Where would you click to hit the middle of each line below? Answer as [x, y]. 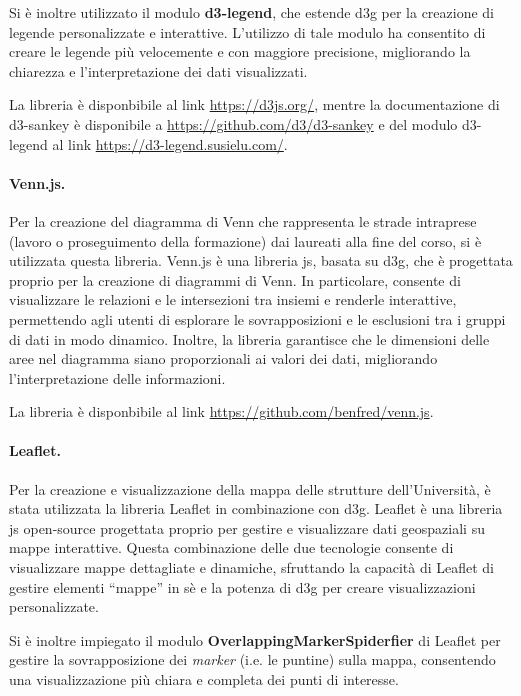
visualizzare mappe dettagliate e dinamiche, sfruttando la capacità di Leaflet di [251, 567]
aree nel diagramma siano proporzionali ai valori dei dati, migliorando [223, 358]
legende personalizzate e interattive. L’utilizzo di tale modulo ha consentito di [247, 31]
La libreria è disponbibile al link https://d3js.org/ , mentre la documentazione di [254, 104]
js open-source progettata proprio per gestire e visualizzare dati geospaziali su [247, 527]
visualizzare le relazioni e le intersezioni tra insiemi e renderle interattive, [233, 299]
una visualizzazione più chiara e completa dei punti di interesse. [204, 679]
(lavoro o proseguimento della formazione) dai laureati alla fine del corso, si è [245, 240]
